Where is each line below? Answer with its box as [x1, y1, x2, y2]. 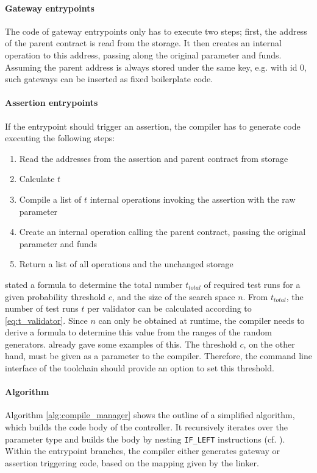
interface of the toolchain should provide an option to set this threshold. [5, 362, 274, 374]
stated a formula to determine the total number [5, 278, 183, 290]
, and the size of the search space [112, 290, 235, 303]
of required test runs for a [204, 278, 301, 290]
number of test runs [5, 302, 79, 315]
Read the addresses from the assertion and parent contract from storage [19, 152, 288, 164]
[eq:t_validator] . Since [5, 314, 88, 326]
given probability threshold [5, 290, 106, 303]
